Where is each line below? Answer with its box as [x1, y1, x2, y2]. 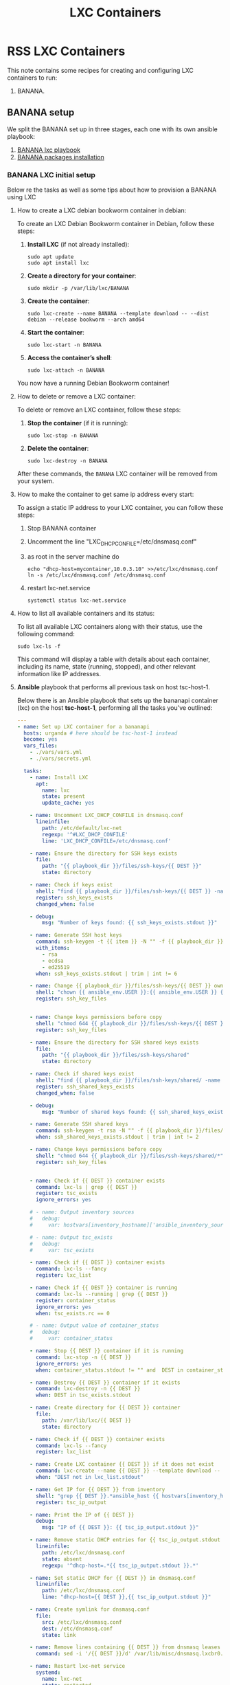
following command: [16, 629, 76, 638]
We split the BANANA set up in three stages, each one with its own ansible [7, 125, 218, 133]
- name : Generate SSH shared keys [30, 1121, 128, 1128]
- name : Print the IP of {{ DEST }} [30, 1511, 135, 1518]
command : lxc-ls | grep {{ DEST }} [35, 1183, 138, 1190]
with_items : [35, 945, 70, 952]
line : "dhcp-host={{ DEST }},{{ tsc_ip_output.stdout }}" [42, 1594, 211, 1600]
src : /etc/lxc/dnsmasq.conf [42, 1618, 122, 1626]
